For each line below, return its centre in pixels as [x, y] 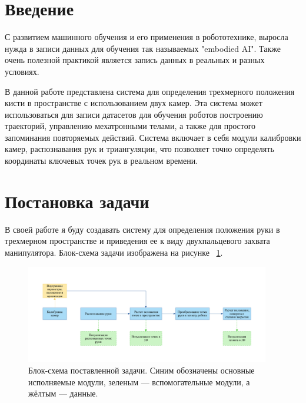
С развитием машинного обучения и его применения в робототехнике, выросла [147, 37]
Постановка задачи [77, 201]
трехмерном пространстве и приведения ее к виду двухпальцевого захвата [137, 241]
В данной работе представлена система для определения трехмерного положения [150, 91]
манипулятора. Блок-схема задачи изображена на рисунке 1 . [114, 252]
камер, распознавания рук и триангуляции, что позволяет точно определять [139, 149]
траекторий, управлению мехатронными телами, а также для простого [130, 126]
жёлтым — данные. [63, 393]
